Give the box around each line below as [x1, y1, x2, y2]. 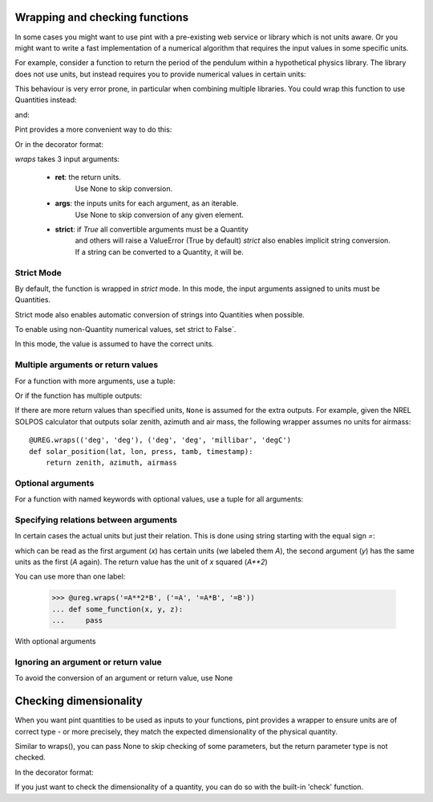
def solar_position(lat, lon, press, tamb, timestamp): [29, 447, 253, 456]
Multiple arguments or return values [14, 359, 159, 370]
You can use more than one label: [14, 571, 126, 582]
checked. [14, 752, 46, 763]
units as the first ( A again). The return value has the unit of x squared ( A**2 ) [14, 557, 268, 567]
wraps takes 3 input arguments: [14, 154, 120, 164]
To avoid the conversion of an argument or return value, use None [14, 673, 233, 683]
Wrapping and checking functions [14, 10, 188, 24]
